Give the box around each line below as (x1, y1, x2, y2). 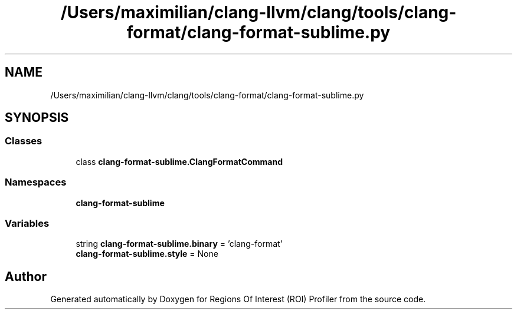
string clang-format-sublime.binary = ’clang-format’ (76, 239, 283, 249)
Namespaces (5, 176, 67, 189)
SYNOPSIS (5, 110, 69, 125)
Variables (5, 217, 50, 229)
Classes (5, 135, 42, 147)
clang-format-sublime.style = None (76, 249, 218, 259)
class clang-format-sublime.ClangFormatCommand (76, 156, 283, 167)
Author (5, 269, 47, 284)
